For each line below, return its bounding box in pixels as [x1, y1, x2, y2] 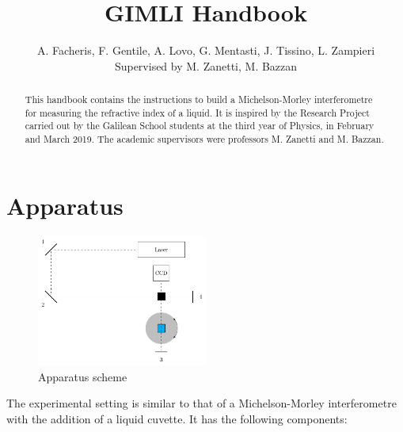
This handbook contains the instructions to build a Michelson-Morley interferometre [25, 93, 373, 106]
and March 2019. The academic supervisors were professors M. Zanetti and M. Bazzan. [25, 132, 384, 146]
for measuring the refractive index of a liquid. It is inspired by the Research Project [25, 105, 370, 119]
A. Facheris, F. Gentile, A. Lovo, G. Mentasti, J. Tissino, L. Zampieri [36, 42, 375, 59]
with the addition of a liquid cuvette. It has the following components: [6, 410, 348, 426]
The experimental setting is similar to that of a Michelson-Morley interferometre [6, 395, 397, 411]
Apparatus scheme [38, 368, 127, 384]
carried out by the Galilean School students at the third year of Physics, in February [25, 119, 374, 132]
